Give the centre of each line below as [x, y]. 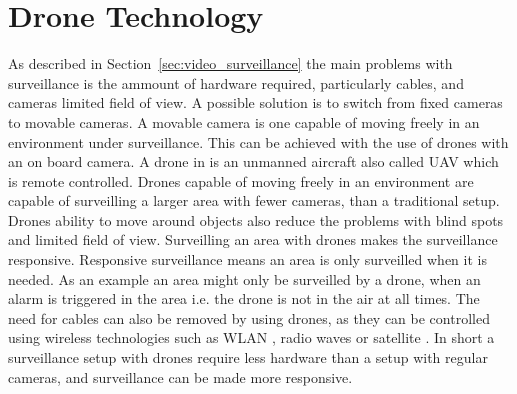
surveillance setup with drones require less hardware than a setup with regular [248, 357]
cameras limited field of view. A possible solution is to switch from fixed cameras [255, 102]
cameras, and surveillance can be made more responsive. [180, 376]
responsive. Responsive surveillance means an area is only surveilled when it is [247, 259]
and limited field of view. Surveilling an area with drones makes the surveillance [253, 239]
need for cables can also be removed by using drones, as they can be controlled [249, 317]
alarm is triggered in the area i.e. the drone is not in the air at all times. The [244, 298]
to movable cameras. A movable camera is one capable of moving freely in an [244, 121]
